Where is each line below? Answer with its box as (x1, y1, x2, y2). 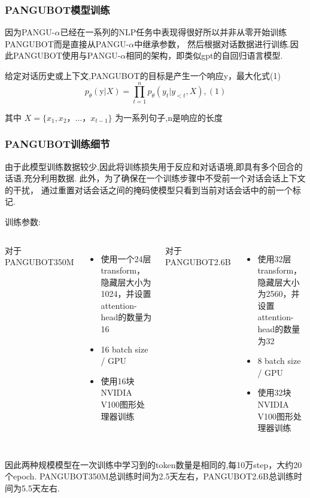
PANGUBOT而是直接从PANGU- (5, 37, 129, 50)
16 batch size (101, 342, 148, 355)
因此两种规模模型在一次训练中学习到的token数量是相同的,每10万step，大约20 (5, 458, 302, 470)
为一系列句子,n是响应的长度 (115, 111, 223, 123)
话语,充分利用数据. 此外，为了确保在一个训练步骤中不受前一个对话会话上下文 (5, 172, 306, 184)
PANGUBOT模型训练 (5, 2, 110, 17)
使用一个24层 (101, 252, 151, 265)
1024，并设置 (101, 287, 151, 300)
